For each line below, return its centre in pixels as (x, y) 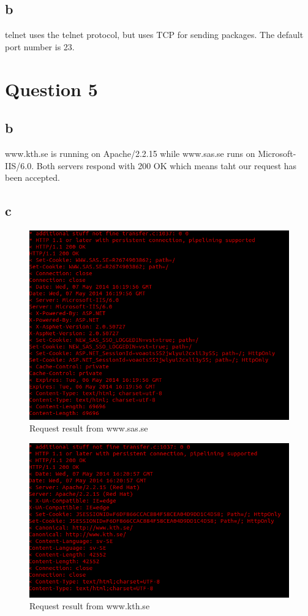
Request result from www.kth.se (90, 606)
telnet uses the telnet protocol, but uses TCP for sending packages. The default (154, 35)
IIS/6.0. (20, 165)
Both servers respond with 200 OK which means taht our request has (167, 165)
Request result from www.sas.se (89, 428)
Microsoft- (277, 153)
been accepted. (32, 177)
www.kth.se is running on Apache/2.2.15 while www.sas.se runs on (130, 153)
